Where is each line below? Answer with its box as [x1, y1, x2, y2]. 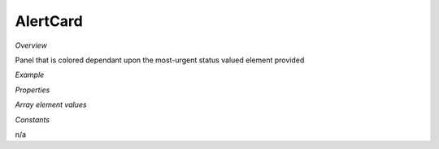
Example [15, 70, 45, 80]
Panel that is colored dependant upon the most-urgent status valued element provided [15, 55, 305, 65]
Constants [15, 114, 50, 125]
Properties [15, 85, 50, 95]
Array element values [15, 100, 87, 109]
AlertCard [15, 12, 83, 30]
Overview [15, 40, 48, 50]
